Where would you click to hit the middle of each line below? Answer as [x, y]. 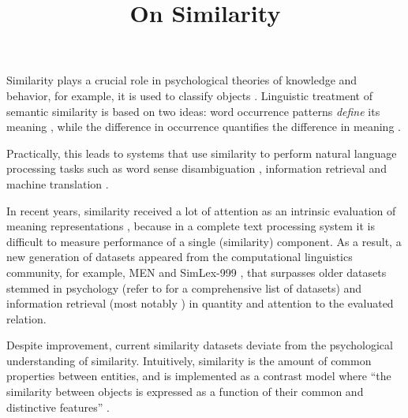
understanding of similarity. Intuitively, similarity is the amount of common [189, 360]
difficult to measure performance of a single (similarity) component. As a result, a [204, 241]
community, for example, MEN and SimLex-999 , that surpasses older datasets [197, 272]
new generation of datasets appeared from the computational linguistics [180, 257]
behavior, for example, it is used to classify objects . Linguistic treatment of [189, 95]
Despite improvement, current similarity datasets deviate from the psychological [200, 345]
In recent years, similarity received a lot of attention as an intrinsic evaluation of [201, 210]
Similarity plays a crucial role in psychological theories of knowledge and [182, 80]
